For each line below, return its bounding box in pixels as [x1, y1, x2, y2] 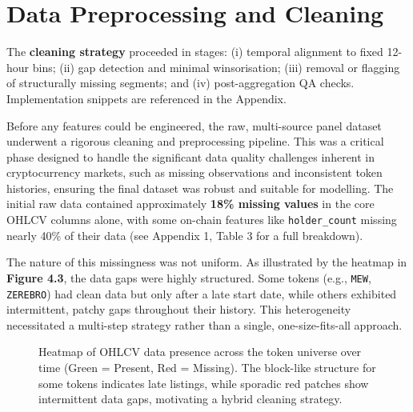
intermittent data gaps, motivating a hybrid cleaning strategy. [38, 390, 343, 407]
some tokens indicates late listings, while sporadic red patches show [38, 374, 369, 391]
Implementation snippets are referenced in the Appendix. [6, 90, 287, 106]
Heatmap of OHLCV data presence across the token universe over [38, 343, 362, 360]
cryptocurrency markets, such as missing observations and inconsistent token [6, 164, 383, 181]
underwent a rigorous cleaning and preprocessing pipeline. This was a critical [6, 133, 384, 150]
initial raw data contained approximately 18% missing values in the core [6, 195, 375, 212]
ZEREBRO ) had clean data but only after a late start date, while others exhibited [6, 285, 397, 302]
